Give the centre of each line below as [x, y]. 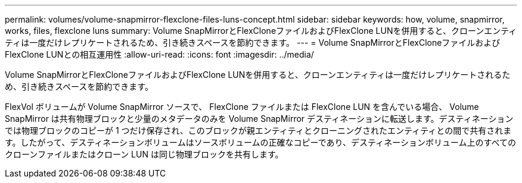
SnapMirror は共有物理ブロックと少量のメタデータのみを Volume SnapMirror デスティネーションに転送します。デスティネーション [259, 119]
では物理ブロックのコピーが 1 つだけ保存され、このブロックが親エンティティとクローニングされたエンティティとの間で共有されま [258, 130]
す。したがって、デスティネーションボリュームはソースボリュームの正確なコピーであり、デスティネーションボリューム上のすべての [260, 142]
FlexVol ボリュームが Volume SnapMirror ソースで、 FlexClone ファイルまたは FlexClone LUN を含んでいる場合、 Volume [242, 107]
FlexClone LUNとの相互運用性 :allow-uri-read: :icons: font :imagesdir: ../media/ [159, 54]
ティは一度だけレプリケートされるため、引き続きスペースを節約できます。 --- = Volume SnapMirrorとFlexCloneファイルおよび [253, 42]
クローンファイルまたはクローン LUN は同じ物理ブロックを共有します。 [144, 154]
